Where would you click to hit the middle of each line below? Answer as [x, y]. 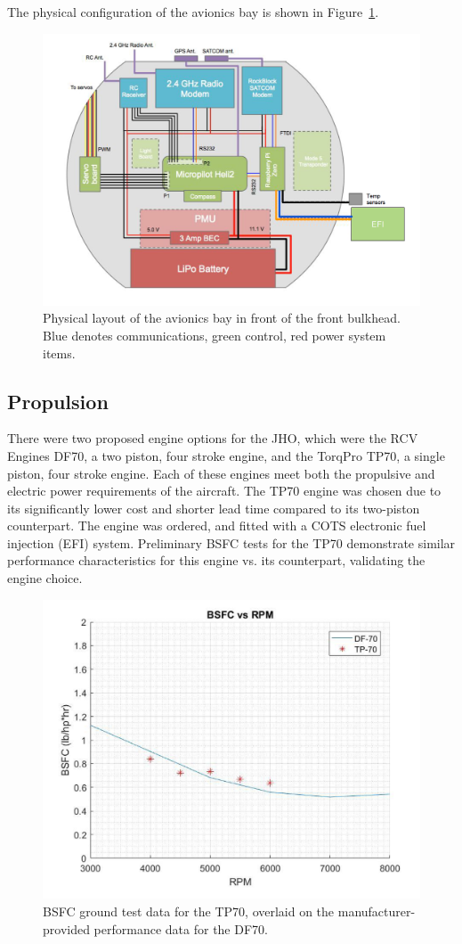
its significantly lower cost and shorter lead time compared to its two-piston [214, 508]
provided [66, 928]
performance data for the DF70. [181, 928]
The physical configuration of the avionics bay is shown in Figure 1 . [193, 12]
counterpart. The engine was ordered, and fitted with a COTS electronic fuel [217, 525]
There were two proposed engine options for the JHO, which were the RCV [213, 438]
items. [59, 353]
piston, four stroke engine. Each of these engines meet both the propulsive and [221, 473]
